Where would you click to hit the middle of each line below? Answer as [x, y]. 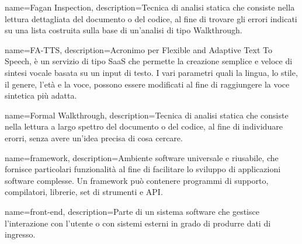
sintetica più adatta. [41, 95]
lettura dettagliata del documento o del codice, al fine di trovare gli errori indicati [151, 18]
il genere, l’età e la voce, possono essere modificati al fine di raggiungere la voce [147, 84]
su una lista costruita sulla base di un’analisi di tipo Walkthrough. [124, 30]
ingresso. [20, 234]
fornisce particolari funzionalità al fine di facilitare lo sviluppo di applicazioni [143, 169]
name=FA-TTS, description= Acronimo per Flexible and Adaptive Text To [138, 49]
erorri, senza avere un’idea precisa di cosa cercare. [94, 137]
